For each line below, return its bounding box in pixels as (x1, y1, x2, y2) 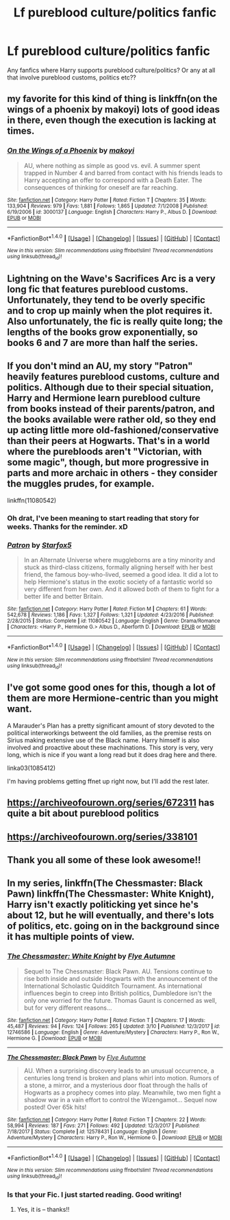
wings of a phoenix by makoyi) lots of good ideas (7, 104, 220, 116)
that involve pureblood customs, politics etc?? (7, 73, 137, 82)
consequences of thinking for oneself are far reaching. (23, 183, 178, 191)
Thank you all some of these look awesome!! (7, 854, 201, 866)
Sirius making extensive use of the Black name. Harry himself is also (7, 736, 200, 744)
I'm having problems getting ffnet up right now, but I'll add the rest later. (7, 777, 209, 785)
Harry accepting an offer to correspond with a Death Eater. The (23, 176, 203, 184)
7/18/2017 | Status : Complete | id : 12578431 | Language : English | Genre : (7, 1128, 178, 1135)
